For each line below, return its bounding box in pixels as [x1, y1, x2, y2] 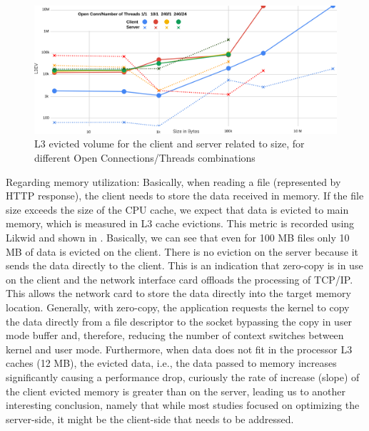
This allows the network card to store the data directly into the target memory [6, 286, 351, 301]
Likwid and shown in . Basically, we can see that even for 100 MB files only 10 [6, 230, 350, 245]
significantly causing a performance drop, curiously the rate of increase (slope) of [6, 369, 360, 384]
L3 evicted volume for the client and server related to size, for [34, 136, 305, 151]
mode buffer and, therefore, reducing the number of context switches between [6, 328, 344, 343]
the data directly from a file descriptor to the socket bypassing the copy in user [6, 313, 353, 328]
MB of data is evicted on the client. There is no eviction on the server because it [6, 244, 359, 259]
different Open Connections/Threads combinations [34, 150, 256, 165]
